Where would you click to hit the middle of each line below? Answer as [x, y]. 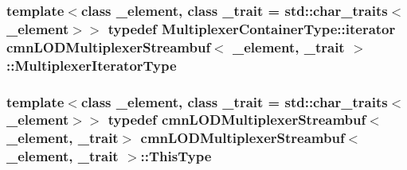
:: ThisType [176, 156]
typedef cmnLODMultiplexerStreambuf [237, 120]
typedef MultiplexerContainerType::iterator [252, 28]
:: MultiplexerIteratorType [92, 65]
